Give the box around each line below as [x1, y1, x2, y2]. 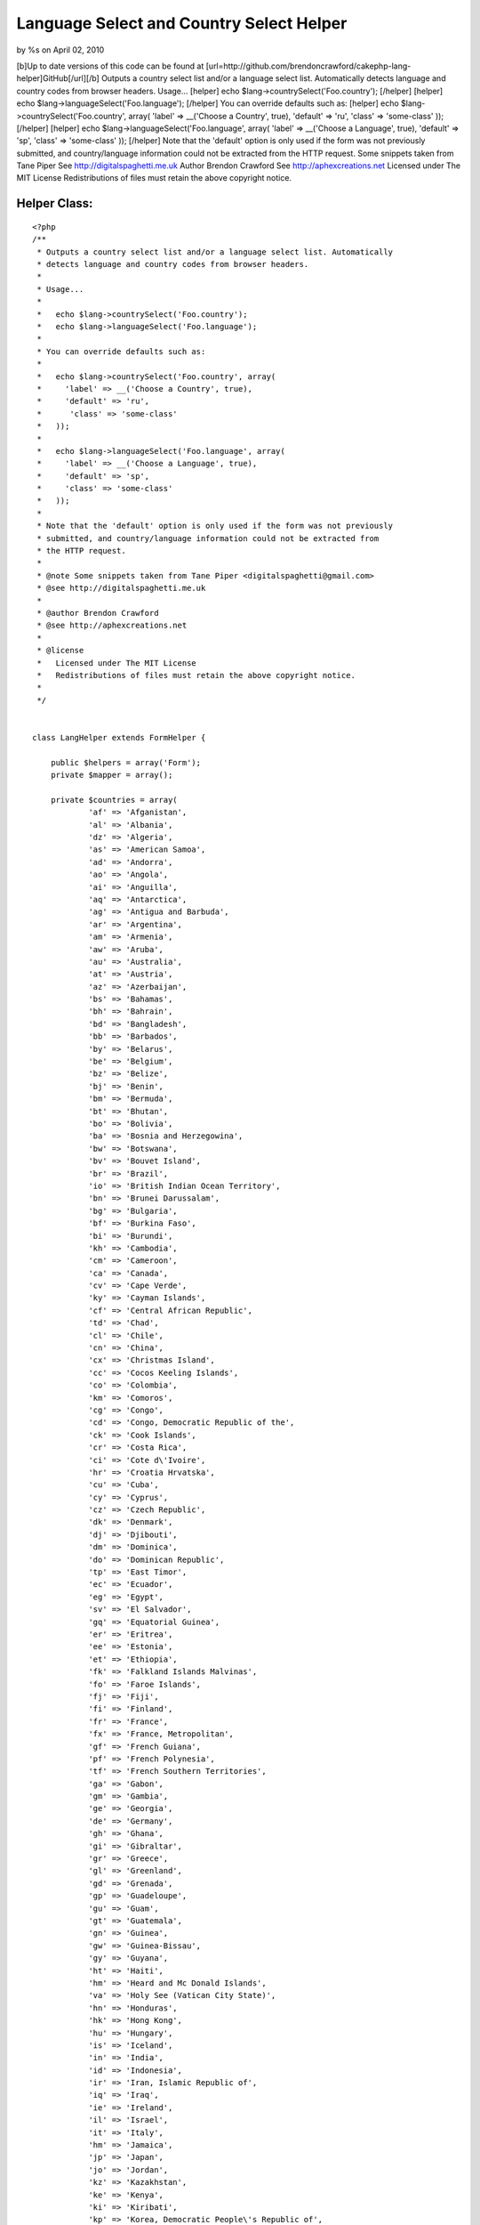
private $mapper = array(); [50, 770, 173, 781]
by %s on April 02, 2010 [16, 44, 105, 55]
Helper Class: [16, 196, 93, 211]
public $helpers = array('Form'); [50, 757, 202, 767]
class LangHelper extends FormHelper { [32, 732, 206, 742]
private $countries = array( [50, 795, 178, 805]
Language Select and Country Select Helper [16, 13, 348, 33]
